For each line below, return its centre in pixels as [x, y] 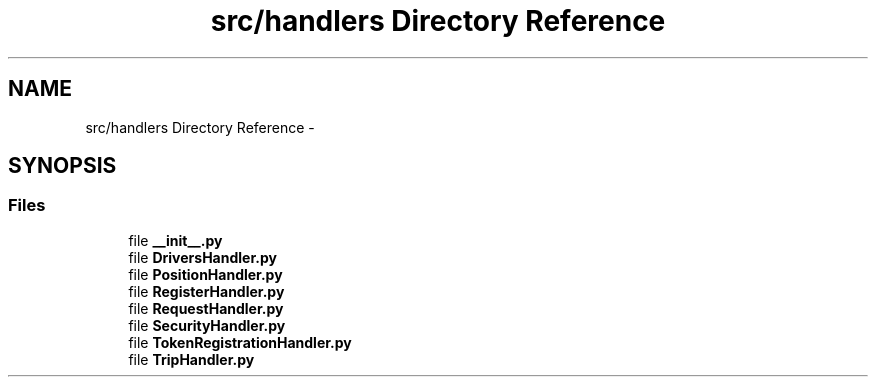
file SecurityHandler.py [207, 325]
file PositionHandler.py [205, 274]
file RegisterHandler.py [206, 291]
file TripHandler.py [191, 359]
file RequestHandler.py [206, 308]
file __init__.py [175, 240]
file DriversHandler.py [202, 257]
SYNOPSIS [62, 166]
